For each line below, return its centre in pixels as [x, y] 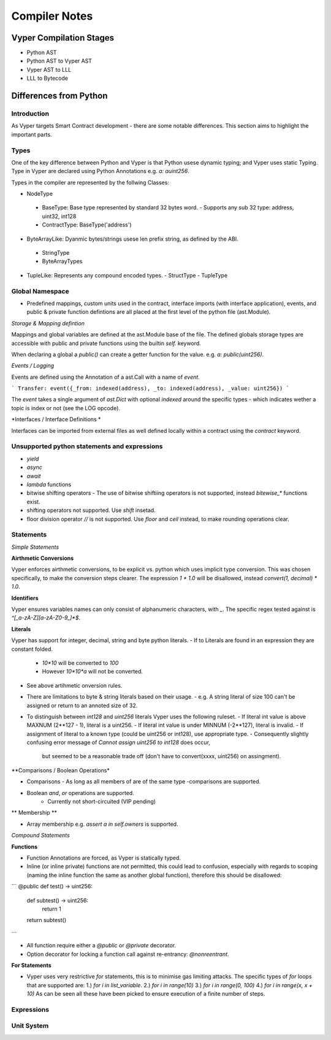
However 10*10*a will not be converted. [93, 672]
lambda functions [49, 484]
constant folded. [32, 649]
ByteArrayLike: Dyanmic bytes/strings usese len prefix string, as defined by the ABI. [132, 239]
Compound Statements [40, 836]
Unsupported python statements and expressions [87, 446]
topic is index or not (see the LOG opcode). [66, 408]
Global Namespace [40, 291]
